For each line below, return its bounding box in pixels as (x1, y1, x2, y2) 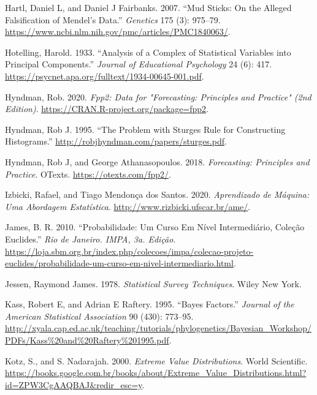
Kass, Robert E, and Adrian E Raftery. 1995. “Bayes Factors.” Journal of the (5, 298, 294, 310)
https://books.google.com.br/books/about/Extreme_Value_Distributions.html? (5, 366, 307, 379)
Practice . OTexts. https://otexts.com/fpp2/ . (5, 167, 171, 180)
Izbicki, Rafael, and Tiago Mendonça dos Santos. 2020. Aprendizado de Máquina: (5, 188, 310, 201)
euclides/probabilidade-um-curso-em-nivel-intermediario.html (5, 257, 234, 269)
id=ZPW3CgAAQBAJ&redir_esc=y (5, 378, 142, 391)
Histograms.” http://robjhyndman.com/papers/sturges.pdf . (5, 135, 227, 148)
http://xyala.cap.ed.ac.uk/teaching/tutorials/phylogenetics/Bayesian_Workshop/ (5, 322, 311, 334)
